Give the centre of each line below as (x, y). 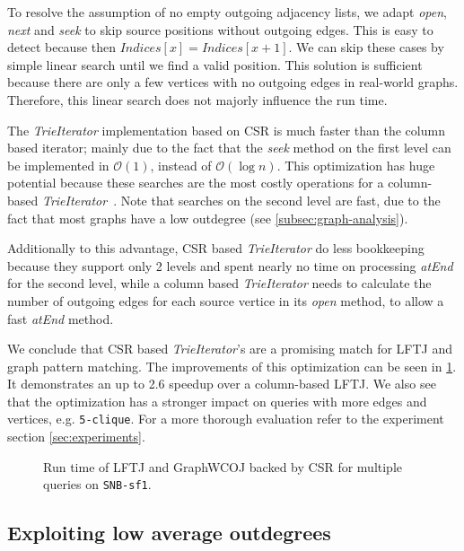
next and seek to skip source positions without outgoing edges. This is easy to (220, 29)
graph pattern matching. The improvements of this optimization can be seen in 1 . (232, 366)
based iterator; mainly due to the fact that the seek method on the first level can (229, 148)
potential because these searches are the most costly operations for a (196, 183)
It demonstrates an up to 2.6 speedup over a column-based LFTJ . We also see (222, 384)
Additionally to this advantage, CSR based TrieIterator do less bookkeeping (216, 248)
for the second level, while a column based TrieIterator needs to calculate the (219, 283)
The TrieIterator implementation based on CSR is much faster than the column (226, 130)
